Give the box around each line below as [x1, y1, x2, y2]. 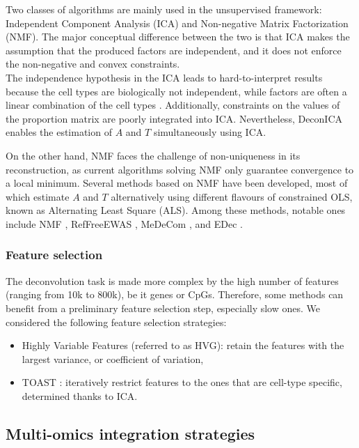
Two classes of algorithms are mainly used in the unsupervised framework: [6, 2, 322, 16]
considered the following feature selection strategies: [6, 314, 227, 329]
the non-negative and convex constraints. [6, 56, 180, 71]
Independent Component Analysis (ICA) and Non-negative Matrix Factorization [6, 15, 349, 30]
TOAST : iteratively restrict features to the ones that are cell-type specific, [22, 375, 342, 389]
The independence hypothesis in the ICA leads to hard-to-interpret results [6, 70, 323, 84]
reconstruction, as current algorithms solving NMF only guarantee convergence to [6, 162, 354, 176]
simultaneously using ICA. [153, 125, 266, 139]
